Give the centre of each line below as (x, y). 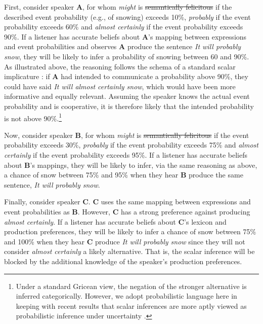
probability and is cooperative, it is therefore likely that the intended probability (129, 106)
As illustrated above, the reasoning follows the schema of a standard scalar (120, 66)
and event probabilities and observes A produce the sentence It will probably (123, 46)
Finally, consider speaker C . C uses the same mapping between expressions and (127, 202)
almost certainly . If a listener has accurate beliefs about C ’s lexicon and (115, 221)
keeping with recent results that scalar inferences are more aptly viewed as (131, 305)
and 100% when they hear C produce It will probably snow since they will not (125, 241)
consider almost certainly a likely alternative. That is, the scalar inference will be (129, 251)
